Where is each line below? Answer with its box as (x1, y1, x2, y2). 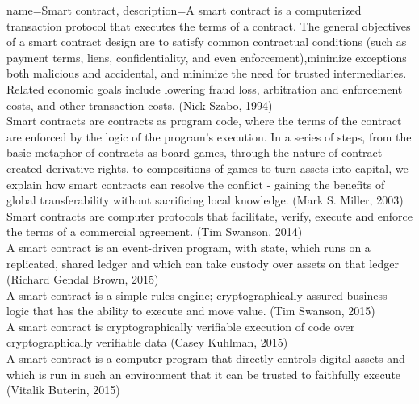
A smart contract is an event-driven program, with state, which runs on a (6, 238, 371, 255)
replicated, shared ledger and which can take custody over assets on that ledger (6, 255, 399, 271)
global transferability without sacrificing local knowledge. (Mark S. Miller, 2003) (6, 191, 404, 208)
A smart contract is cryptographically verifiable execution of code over (6, 318, 355, 335)
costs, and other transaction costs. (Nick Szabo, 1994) (6, 96, 273, 113)
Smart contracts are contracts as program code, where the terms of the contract (6, 112, 402, 129)
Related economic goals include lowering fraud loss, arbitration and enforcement (6, 80, 403, 97)
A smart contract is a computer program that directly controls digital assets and (6, 350, 405, 367)
